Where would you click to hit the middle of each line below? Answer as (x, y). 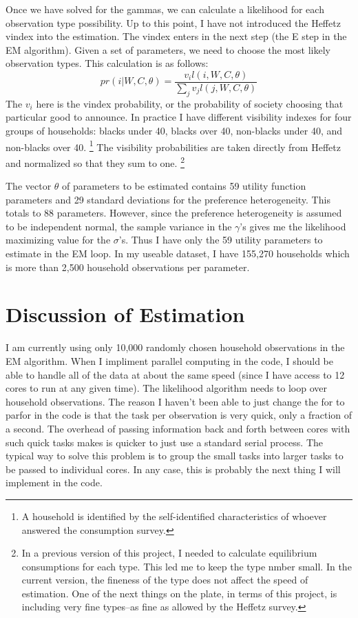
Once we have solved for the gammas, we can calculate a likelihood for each (165, 9)
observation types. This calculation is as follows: (107, 63)
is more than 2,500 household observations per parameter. (128, 267)
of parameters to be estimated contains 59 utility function (184, 186)
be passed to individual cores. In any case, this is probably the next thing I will (173, 469)
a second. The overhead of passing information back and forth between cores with (178, 428)
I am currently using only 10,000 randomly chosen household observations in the (175, 347)
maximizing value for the (58, 240)
